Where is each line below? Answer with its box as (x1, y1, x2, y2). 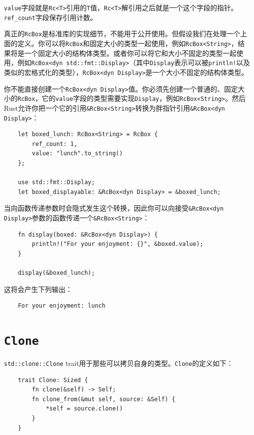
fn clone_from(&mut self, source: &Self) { (32, 395, 175, 403)
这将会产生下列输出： (4, 284, 72, 294)
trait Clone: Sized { (18, 376, 88, 384)
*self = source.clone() (45, 405, 123, 412)
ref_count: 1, (32, 140, 78, 147)
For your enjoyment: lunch (18, 302, 106, 310)
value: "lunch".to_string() (32, 150, 123, 157)
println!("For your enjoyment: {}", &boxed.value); (32, 241, 204, 248)
